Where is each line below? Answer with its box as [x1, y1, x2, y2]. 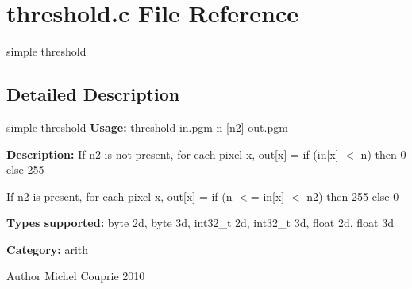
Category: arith [6, 241, 89, 257]
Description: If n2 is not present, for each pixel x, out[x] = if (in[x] [6, 145, 339, 162]
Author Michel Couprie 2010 [6, 268, 145, 284]
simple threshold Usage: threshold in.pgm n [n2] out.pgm [6, 118, 288, 135]
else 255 [6, 161, 44, 178]
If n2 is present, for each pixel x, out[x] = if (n [6, 187, 233, 204]
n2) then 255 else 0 [306, 187, 399, 204]
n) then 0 [360, 145, 406, 162]
